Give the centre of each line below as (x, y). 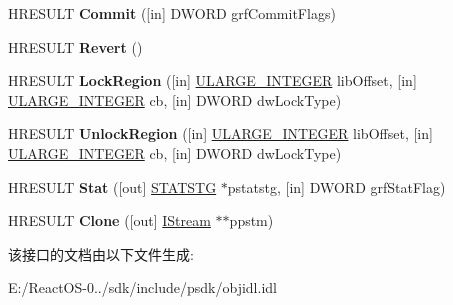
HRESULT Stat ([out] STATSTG (112, 186)
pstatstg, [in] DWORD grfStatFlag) (336, 186)
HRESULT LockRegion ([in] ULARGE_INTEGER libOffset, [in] (212, 80)
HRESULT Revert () (75, 46)
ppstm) (251, 220)
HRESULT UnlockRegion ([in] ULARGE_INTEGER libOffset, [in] (220, 133)
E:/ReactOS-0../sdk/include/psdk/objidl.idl (142, 287)
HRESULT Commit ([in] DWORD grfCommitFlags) (172, 13)
